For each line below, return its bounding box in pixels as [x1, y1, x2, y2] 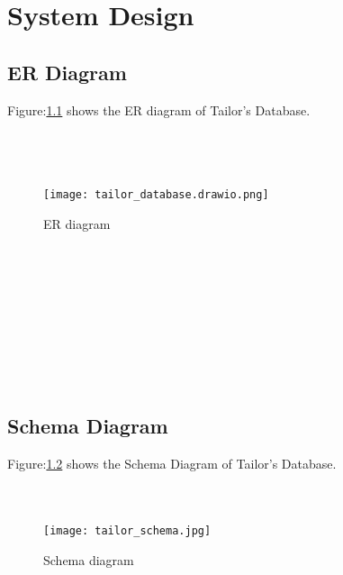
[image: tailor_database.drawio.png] [43, 187, 269, 201]
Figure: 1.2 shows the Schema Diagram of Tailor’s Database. [7, 454, 337, 473]
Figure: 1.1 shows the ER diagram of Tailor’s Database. [7, 100, 311, 119]
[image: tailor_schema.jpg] [43, 524, 212, 537]
